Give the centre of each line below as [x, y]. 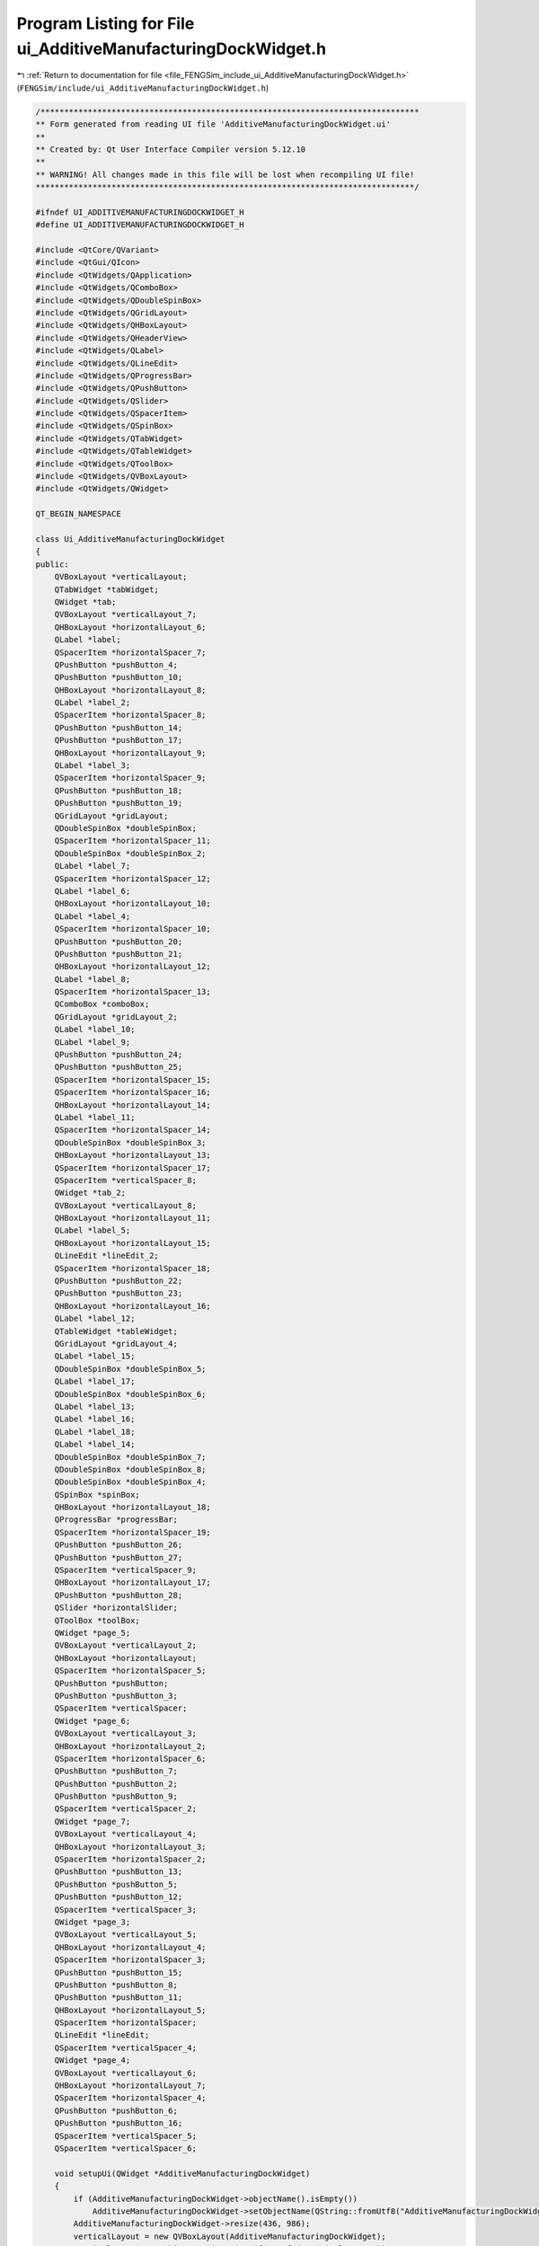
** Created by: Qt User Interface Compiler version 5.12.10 [171, 149]
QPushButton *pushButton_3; [116, 1695]
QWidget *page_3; [93, 1922]
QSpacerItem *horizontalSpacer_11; [133, 841]
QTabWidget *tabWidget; [106, 589]
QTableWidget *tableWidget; [116, 1331]
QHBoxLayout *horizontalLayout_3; [130, 1847]
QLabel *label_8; [93, 979]
